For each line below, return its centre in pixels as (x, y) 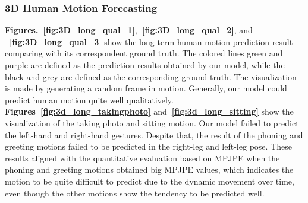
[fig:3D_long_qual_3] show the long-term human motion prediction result (151, 41)
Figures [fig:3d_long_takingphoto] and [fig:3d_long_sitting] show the (149, 111)
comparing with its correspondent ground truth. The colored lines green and (144, 53)
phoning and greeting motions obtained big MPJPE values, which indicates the (149, 169)
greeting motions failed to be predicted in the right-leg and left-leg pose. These (148, 146)
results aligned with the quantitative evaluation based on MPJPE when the (142, 158)
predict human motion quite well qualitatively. (89, 99)
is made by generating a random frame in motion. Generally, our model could (146, 88)
